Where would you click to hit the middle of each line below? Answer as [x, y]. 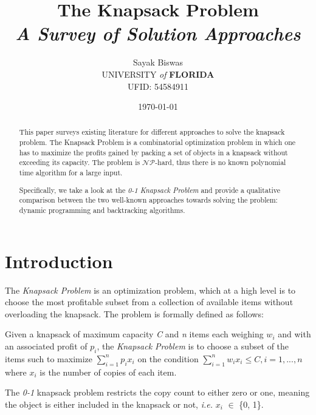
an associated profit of [46, 346]
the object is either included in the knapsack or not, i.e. [109, 404]
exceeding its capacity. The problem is [80, 162]
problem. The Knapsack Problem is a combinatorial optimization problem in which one [157, 142]
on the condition [168, 358]
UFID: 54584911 [158, 86]
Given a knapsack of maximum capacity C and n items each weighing [134, 334]
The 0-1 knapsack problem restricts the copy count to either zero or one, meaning [157, 392]
